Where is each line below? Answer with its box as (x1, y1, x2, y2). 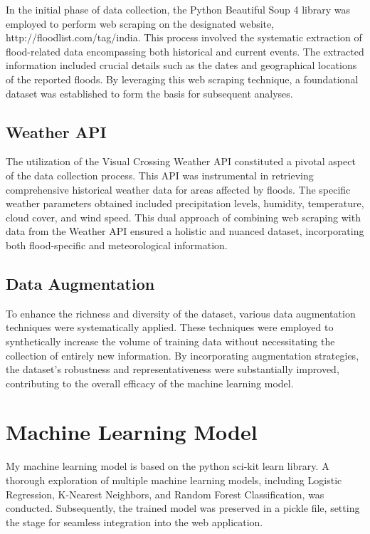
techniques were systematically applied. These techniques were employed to (6, 320, 334, 335)
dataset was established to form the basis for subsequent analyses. (6, 85, 293, 100)
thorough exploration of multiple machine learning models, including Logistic (6, 473, 342, 487)
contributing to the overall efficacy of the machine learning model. (6, 375, 294, 390)
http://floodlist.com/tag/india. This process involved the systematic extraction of (6, 30, 362, 45)
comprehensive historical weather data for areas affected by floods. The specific (6, 182, 351, 197)
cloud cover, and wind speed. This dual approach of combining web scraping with (6, 209, 361, 224)
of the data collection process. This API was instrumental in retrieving (6, 167, 314, 182)
